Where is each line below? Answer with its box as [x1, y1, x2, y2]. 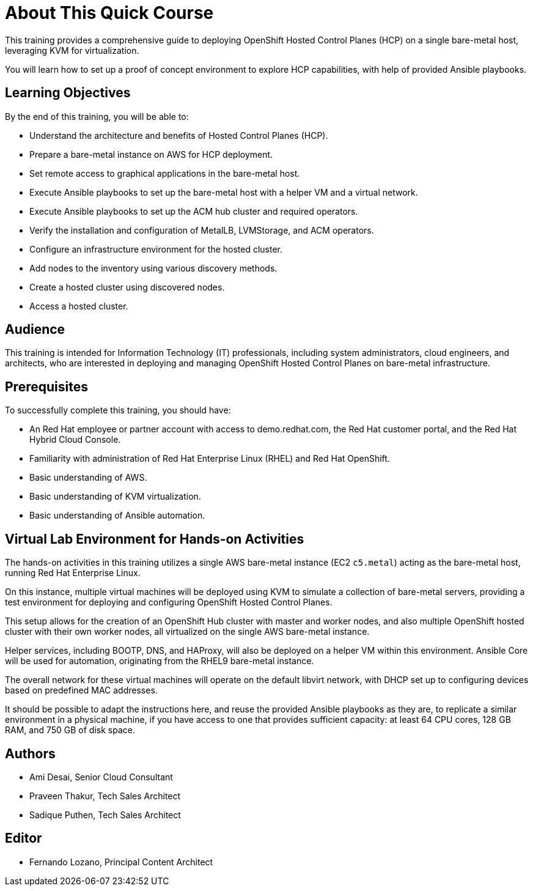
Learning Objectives [5, 85, 131, 101]
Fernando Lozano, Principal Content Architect [29, 856, 213, 867]
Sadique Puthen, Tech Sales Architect [29, 809, 181, 820]
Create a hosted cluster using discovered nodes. [29, 281, 225, 292]
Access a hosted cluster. [29, 300, 128, 311]
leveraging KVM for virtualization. [5, 45, 139, 56]
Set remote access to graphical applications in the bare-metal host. [29, 168, 300, 179]
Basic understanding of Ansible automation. [29, 510, 205, 521]
